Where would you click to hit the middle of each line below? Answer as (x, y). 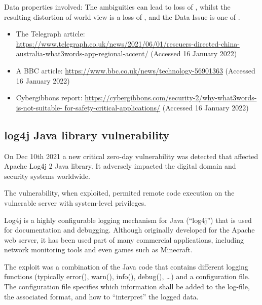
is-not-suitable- (39, 107)
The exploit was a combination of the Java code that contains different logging (126, 266)
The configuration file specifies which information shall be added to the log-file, (127, 287)
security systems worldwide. (47, 176)
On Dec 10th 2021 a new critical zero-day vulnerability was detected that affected (131, 156)
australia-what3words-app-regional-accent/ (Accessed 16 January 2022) (126, 53)
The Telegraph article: (50, 34)
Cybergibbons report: (49, 98)
